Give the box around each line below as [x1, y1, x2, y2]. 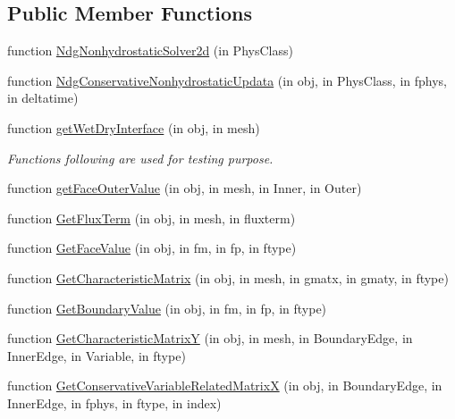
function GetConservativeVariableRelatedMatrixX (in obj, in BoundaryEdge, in [7, 376, 442, 395]
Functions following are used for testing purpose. [7, 148, 274, 167]
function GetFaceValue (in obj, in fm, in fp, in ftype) [7, 239, 297, 257]
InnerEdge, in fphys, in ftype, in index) [7, 393, 222, 412]
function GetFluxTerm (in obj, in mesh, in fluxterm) [7, 208, 296, 227]
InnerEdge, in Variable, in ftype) [7, 346, 186, 365]
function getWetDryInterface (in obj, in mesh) [7, 118, 260, 137]
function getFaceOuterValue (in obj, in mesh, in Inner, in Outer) [7, 179, 362, 197]
